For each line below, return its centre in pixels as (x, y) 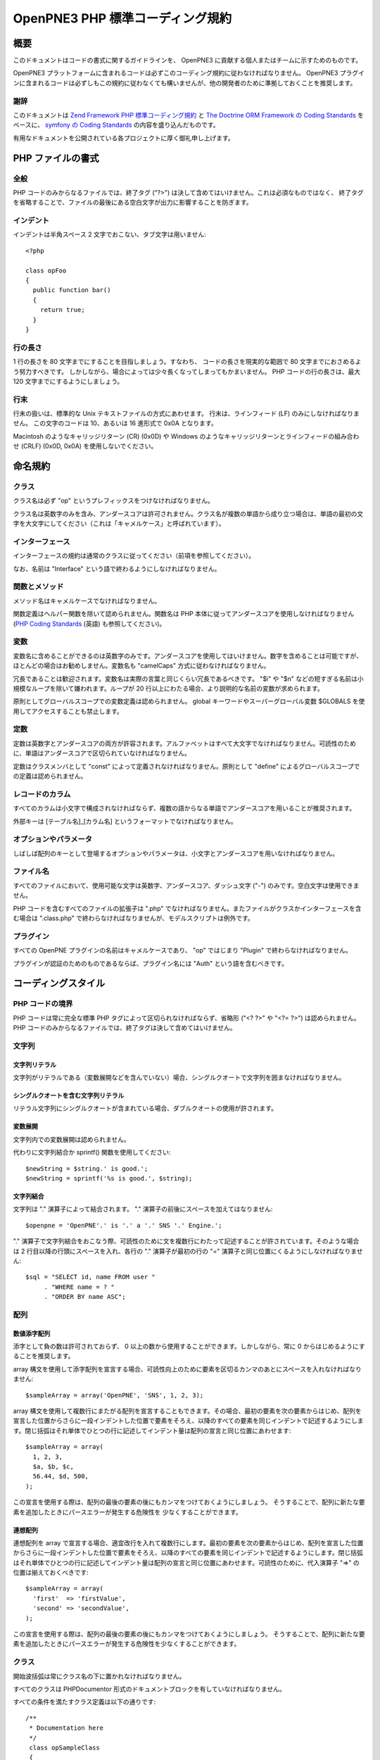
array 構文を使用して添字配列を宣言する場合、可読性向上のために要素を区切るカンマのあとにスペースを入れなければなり (187, 1369)
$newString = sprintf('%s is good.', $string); (109, 1178)
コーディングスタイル (59, 983)
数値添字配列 (32, 1333)
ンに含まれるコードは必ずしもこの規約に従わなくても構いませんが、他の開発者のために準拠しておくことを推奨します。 (185, 83)
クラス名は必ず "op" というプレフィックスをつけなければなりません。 (113, 501)
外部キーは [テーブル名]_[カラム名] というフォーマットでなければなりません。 (125, 821)
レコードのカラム (42, 794)
